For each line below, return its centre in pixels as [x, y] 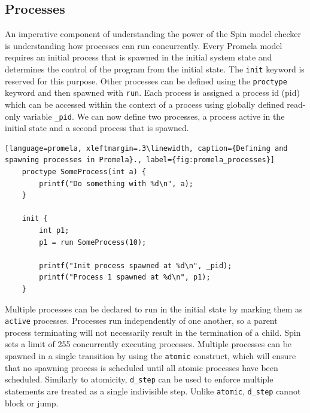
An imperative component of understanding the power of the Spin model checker [153, 34]
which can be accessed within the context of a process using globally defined [145, 104]
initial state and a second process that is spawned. [97, 128]
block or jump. [32, 403]
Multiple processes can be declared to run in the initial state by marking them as [154, 309]
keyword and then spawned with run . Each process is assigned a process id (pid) [152, 92]
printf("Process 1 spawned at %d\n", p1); [125, 277]
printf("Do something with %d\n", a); [116, 183]
